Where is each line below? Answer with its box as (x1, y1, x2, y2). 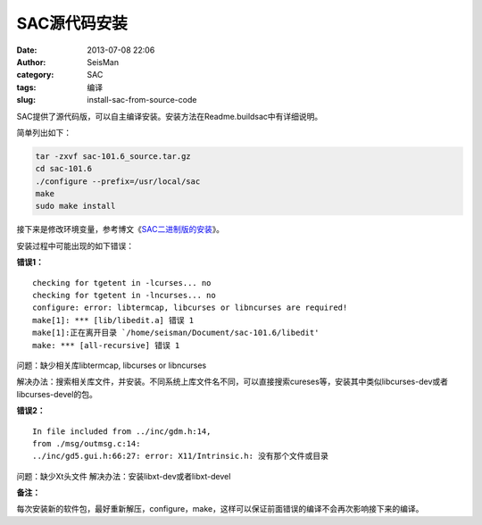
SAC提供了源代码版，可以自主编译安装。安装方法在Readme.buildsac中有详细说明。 (16, 111, 323, 121)
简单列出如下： (16, 127, 71, 137)
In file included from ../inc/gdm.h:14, (32, 426, 212, 437)
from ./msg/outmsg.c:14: (32, 438, 141, 448)
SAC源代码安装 (16, 13, 129, 33)
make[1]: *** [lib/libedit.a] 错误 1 (32, 315, 195, 325)
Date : (16, 45, 37, 55)
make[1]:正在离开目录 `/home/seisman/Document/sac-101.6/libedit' (32, 328, 320, 338)
